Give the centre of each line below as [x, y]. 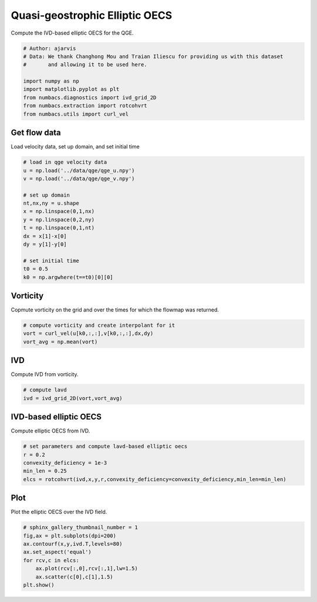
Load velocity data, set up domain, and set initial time [75, 147]
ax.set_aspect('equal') [58, 552]
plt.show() [39, 585]
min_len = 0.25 [45, 471]
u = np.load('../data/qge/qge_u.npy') [79, 170]
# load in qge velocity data [65, 162]
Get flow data [36, 133]
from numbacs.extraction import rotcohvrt [85, 106]
